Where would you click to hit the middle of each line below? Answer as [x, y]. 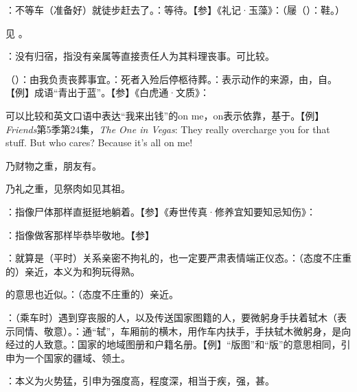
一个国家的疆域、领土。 [77, 357]
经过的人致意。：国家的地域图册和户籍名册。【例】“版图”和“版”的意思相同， [173, 344]
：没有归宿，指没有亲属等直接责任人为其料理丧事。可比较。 [140, 56]
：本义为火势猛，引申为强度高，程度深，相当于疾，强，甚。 [140, 381]
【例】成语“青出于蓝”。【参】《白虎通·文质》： [108, 92]
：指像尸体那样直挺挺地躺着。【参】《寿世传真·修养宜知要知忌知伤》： [161, 211]
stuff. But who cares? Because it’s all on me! [99, 142]
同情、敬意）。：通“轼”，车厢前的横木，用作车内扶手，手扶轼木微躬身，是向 [183, 331]
